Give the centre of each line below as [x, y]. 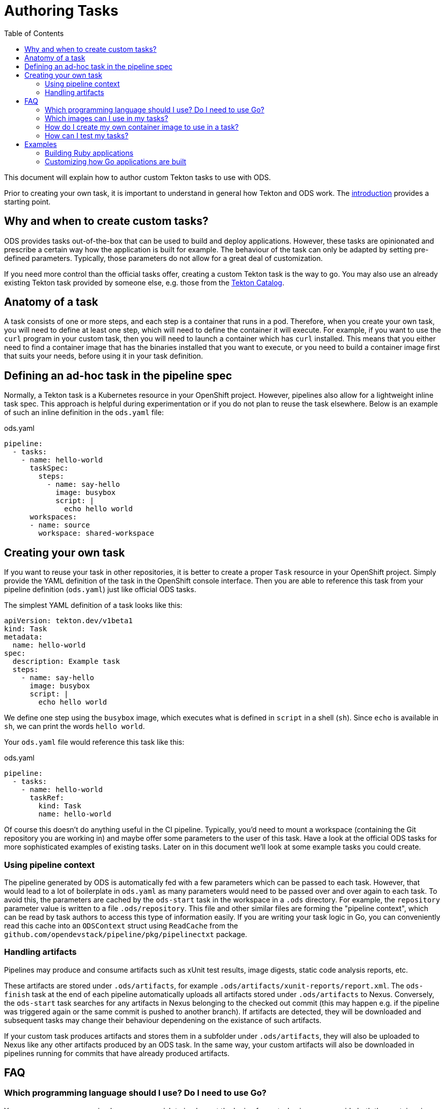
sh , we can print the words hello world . [75, 726]
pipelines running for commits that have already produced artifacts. [117, 1053]
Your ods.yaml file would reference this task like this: [94, 742]
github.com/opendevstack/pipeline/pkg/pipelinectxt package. [126, 934]
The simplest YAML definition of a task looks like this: [93, 605]
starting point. [27, 201]
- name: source [60, 525]
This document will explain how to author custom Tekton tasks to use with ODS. [138, 177]
